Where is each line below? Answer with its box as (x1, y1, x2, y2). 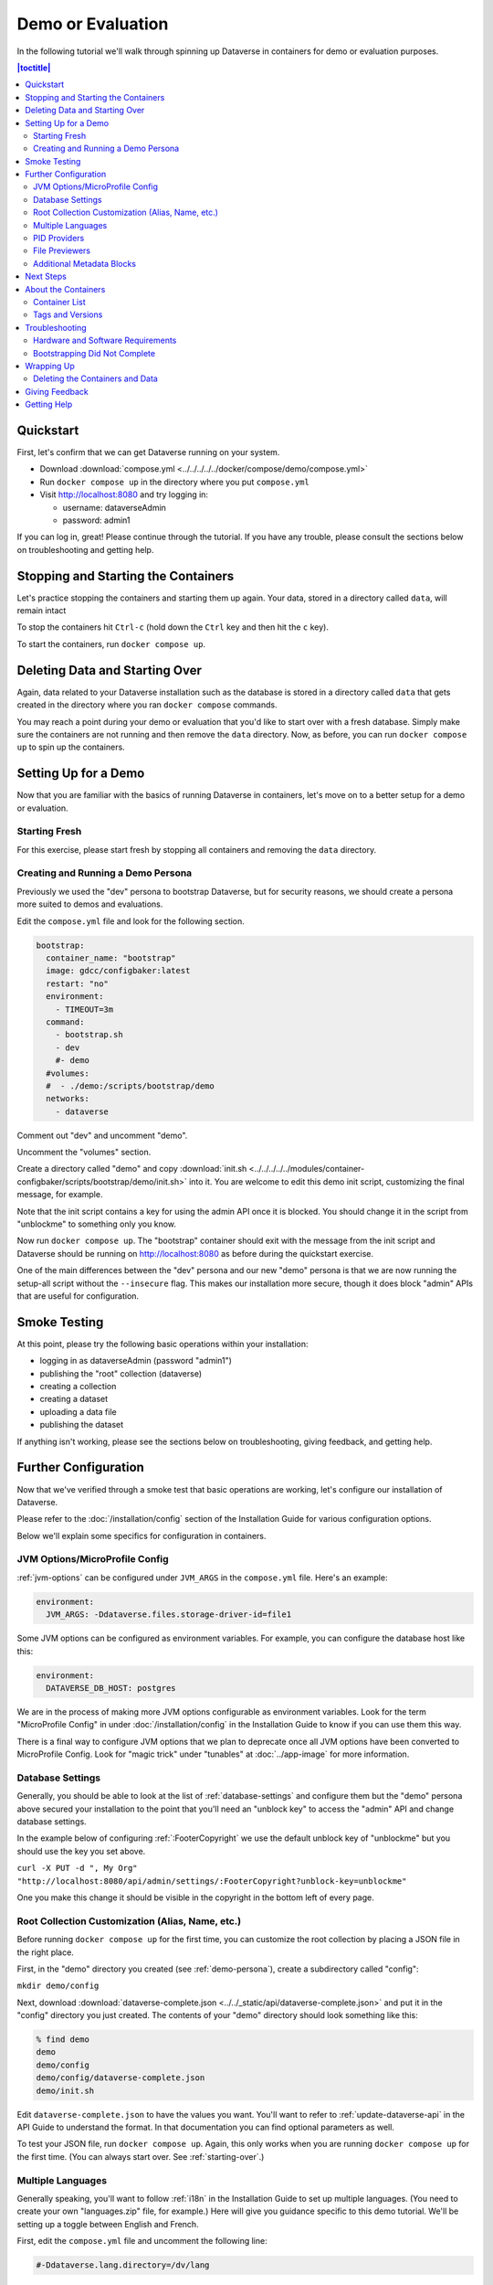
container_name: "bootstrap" (46, 953, 177, 963)
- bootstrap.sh (55, 1029, 123, 1040)
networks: (46, 1093, 90, 1104)
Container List (33, 296, 86, 307)
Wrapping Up (25, 360, 75, 371)
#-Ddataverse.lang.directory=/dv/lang (36, 2260, 210, 2270)
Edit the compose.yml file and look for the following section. (16, 915, 246, 927)
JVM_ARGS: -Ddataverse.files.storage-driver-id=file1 (46, 1610, 292, 1620)
